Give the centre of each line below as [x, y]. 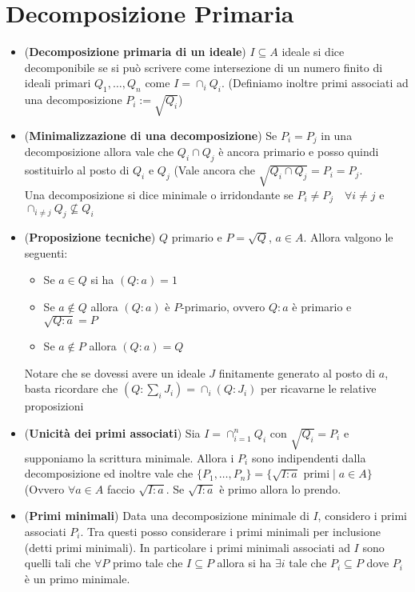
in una [337, 135]
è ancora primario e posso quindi [299, 152]
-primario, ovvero [223, 306]
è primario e [322, 306]
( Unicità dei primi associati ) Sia [112, 432]
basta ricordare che [71, 388]
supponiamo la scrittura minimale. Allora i [129, 457]
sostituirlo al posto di [77, 170]
